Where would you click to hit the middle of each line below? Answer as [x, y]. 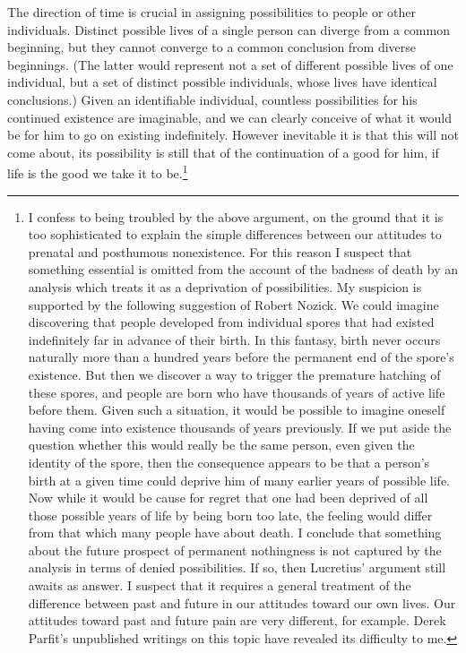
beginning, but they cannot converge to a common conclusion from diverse [212, 47]
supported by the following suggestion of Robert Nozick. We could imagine [233, 304]
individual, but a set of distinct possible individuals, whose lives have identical [222, 82]
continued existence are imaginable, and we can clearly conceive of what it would [229, 117]
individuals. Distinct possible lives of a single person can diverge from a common [229, 29]
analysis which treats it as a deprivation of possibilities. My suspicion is [225, 286]
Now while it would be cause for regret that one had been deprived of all [228, 498]
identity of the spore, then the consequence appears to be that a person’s [229, 462]
